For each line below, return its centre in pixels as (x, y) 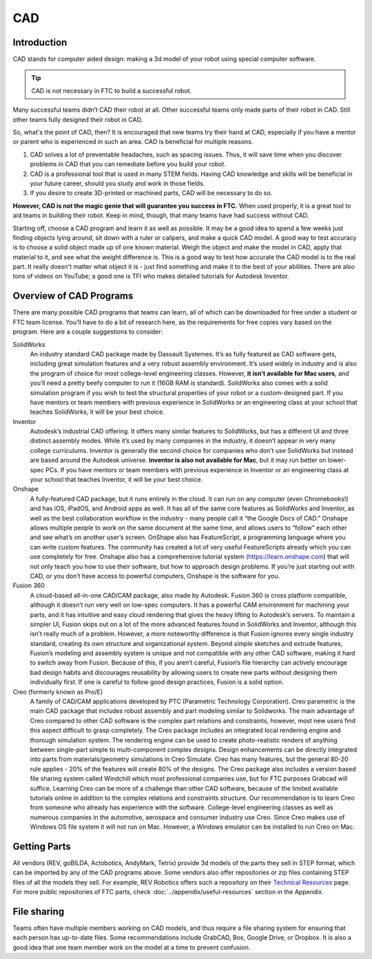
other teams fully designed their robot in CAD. (78, 119)
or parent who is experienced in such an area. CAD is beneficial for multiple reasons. (133, 142)
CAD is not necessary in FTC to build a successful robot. (112, 90)
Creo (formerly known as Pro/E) (58, 692)
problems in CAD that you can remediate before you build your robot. (128, 164)
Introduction (40, 42)
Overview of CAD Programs (73, 296)
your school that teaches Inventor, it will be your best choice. (116, 480)
